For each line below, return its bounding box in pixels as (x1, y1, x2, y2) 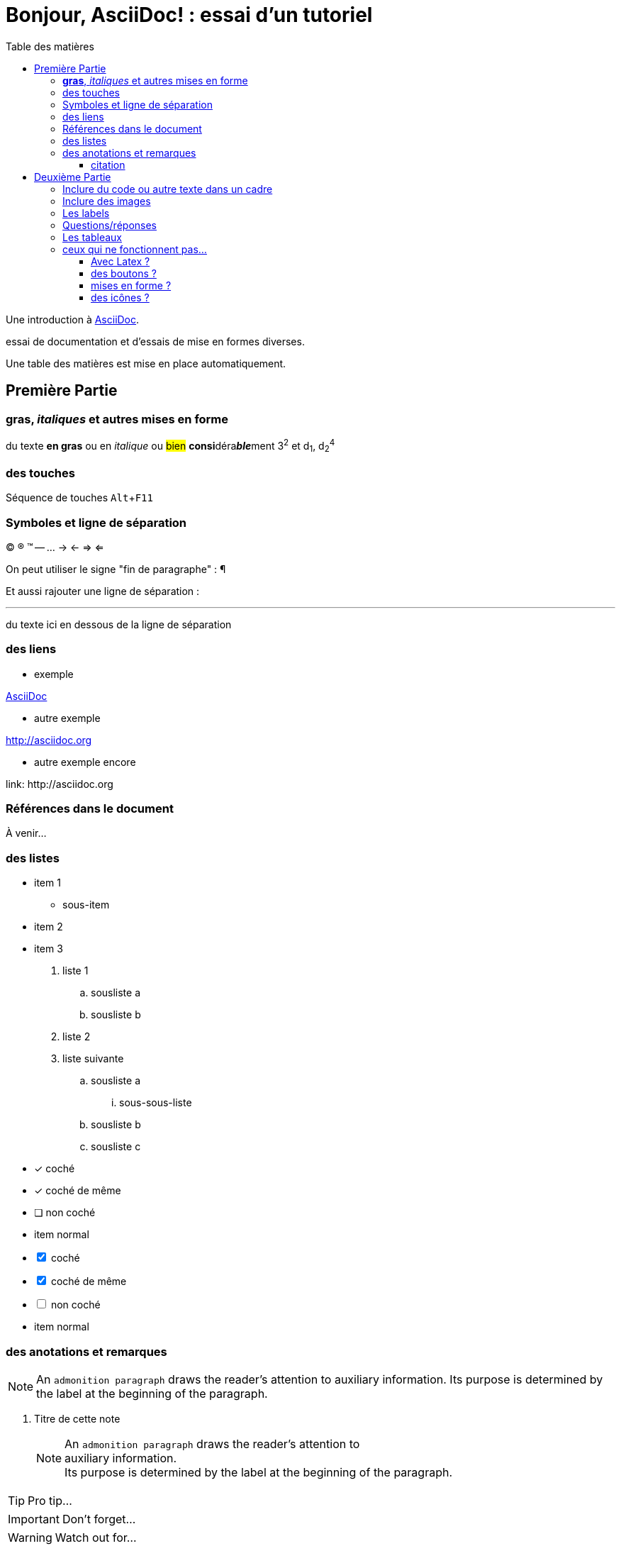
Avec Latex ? (91, 255, 150, 267)
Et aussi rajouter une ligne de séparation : (6, 584, 200, 597)
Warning (8, 1530, 52, 1545)
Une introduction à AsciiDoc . (6, 313, 140, 326)
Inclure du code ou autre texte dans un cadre (62, 182, 273, 195)
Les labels (62, 206, 110, 219)
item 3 (34, 942, 63, 955)
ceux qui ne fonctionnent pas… (62, 243, 207, 255)
